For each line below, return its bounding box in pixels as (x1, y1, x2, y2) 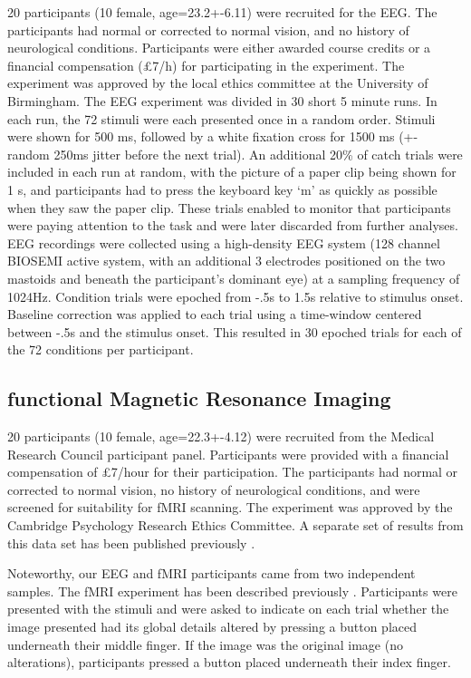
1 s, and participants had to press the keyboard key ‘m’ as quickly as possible (7, 179, 437, 199)
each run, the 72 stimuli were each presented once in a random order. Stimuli (7, 109, 436, 128)
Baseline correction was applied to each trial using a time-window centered (7, 305, 422, 324)
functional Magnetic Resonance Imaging (7, 384, 391, 412)
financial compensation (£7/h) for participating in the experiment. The (7, 55, 405, 74)
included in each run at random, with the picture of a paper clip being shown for (7, 162, 457, 181)
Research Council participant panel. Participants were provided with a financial (7, 444, 449, 463)
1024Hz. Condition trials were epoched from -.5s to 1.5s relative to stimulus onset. (7, 286, 464, 305)
